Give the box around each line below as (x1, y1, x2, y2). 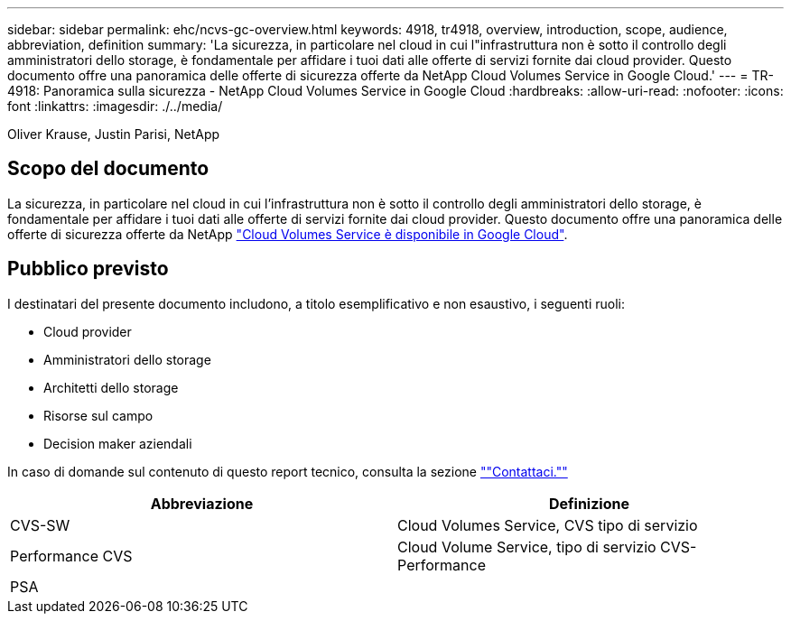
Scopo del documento (7, 157, 209, 181)
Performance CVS (10, 546, 133, 565)
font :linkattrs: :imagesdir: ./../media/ (7, 98, 223, 114)
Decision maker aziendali (43, 435, 192, 451)
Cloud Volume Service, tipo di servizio (397, 537, 656, 556)
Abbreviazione (150, 494, 254, 513)
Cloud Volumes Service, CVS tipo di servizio (397, 515, 698, 534)
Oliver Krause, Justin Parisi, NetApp (7, 126, 220, 142)
